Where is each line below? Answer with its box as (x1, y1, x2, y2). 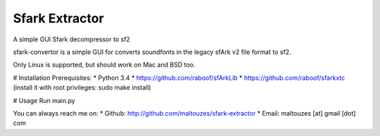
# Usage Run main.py (13, 96, 75, 104)
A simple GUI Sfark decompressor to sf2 (13, 35, 130, 43)
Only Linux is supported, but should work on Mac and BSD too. (13, 60, 196, 69)
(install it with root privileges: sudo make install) (13, 83, 151, 92)
